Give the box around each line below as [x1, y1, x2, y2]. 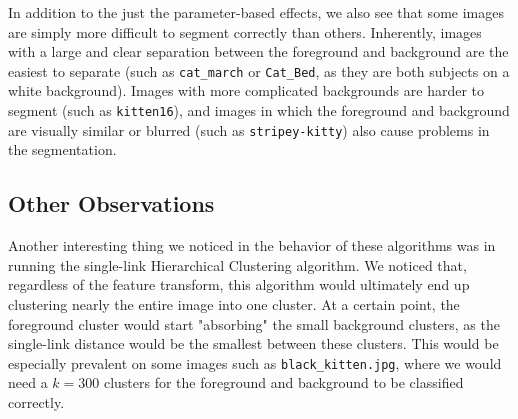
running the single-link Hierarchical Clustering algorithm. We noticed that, [8, 254, 467, 275]
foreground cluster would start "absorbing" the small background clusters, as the [8, 313, 500, 334]
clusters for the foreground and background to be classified [103, 372, 464, 393]
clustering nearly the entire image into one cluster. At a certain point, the [8, 293, 460, 314]
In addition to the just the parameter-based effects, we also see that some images [8, 2, 504, 22]
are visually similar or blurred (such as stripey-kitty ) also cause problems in [8, 119, 490, 140]
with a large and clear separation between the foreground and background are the [8, 41, 509, 62]
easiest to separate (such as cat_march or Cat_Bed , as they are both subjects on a [8, 60, 510, 81]
